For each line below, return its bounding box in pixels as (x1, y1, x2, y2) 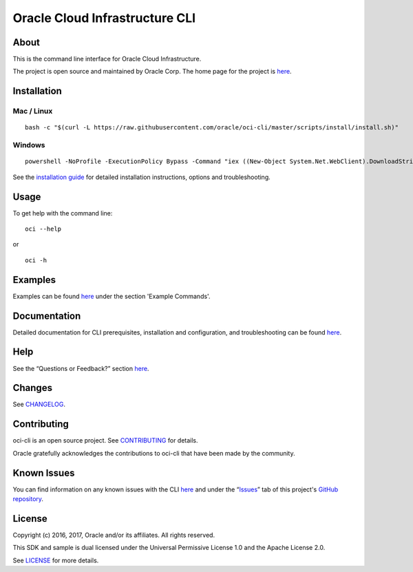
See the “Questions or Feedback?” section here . (12, 364, 149, 372)
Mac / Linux (12, 107, 53, 116)
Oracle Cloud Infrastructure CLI (12, 10, 196, 25)
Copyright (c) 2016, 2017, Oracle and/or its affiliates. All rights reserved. (12, 531, 215, 539)
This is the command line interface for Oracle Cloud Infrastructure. (12, 55, 202, 63)
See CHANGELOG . (12, 400, 65, 409)
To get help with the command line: (12, 209, 113, 217)
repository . (12, 495, 44, 503)
